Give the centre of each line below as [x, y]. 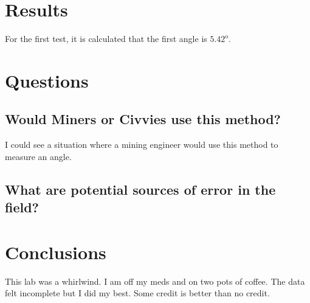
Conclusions [56, 252]
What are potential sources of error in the [140, 189]
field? [22, 207]
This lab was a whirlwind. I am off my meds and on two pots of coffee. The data [155, 281]
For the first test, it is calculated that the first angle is [106, 39]
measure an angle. [38, 156]
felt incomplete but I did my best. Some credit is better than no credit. [137, 293]
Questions [47, 80]
